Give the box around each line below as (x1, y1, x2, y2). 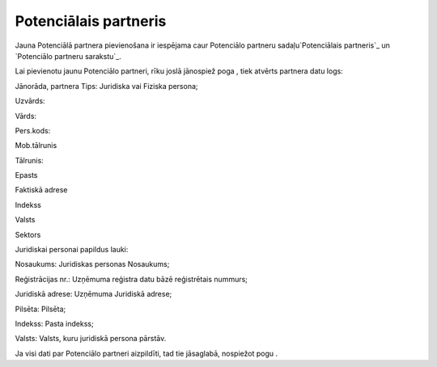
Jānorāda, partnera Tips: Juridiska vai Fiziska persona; (15, 81, 198, 91)
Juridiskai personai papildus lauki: (15, 245, 129, 255)
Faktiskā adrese (15, 185, 68, 195)
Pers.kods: (15, 125, 51, 135)
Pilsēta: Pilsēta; (15, 304, 66, 314)
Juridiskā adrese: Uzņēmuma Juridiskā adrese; (15, 289, 172, 299)
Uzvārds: (15, 96, 45, 106)
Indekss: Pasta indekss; (15, 318, 94, 328)
